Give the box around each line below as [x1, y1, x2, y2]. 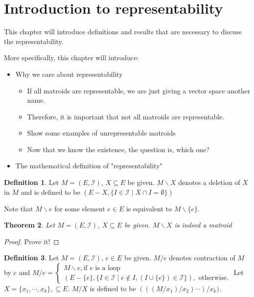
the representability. [4, 36, 64, 46]
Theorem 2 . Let [4, 220, 55, 230]
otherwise [198, 274, 227, 281]
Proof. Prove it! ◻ [4, 236, 59, 246]
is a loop [95, 264, 120, 272]
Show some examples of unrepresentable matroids [27, 128, 176, 138]
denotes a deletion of [178, 177, 240, 187]
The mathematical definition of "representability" [15, 160, 162, 171]
